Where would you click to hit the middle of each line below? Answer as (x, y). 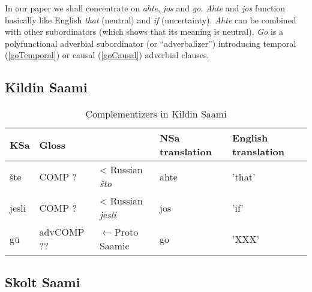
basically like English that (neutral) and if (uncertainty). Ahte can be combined (151, 19)
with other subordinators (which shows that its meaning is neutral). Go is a (144, 31)
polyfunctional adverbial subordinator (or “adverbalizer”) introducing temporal (151, 43)
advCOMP (62, 232)
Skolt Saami (43, 282)
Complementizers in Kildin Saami (156, 114)
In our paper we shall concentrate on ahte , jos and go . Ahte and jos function (145, 8)
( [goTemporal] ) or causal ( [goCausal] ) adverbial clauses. (107, 55)
